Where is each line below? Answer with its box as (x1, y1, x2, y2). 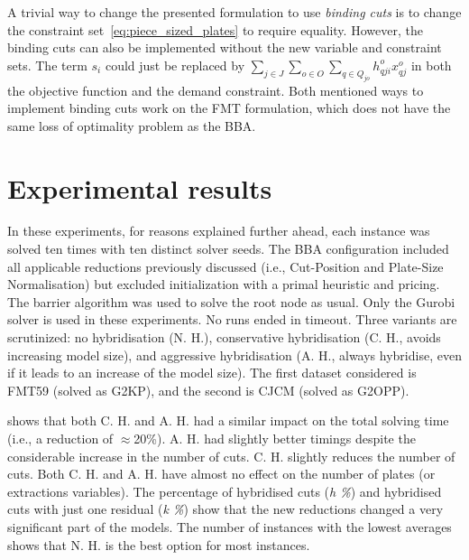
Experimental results (7, 169, 272, 206)
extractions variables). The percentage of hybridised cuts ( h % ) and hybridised (7, 481, 442, 500)
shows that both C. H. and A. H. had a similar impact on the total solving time (7, 411, 449, 430)
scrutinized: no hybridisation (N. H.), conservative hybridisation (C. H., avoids (7, 328, 441, 346)
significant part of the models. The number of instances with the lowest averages (7, 517, 452, 536)
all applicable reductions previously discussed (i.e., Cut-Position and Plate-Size (7, 257, 444, 275)
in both (410, 55, 452, 74)
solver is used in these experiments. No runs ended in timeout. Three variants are (7, 310, 457, 329)
